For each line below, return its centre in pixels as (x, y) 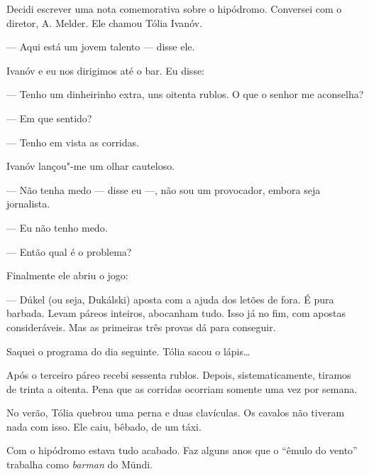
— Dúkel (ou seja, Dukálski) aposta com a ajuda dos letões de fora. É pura (170, 299)
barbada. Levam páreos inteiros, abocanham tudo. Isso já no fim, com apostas (176, 313)
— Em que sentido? (49, 118)
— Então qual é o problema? (69, 251)
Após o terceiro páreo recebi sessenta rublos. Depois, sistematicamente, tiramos (179, 375)
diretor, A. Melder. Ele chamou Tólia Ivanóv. (105, 22)
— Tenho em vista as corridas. (73, 142)
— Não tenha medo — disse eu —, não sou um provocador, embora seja (164, 189)
